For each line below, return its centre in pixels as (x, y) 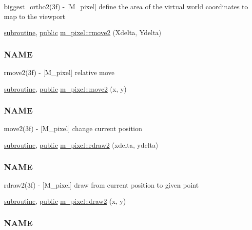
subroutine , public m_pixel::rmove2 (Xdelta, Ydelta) (83, 32)
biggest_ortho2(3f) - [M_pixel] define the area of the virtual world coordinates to (126, 6)
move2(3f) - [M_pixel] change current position (73, 128)
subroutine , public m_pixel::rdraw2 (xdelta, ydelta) (81, 145)
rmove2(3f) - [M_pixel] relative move (59, 72)
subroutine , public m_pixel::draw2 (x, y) (65, 201)
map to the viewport (35, 16)
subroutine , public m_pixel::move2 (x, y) (65, 88)
